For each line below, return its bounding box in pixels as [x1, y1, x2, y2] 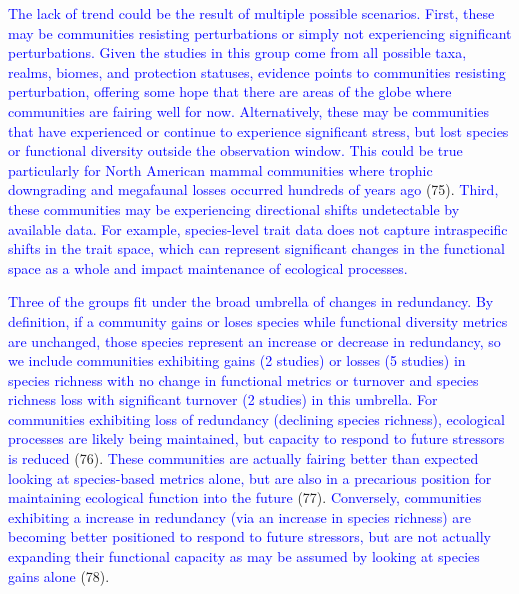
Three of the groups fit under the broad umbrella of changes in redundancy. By [8, 291, 494, 312]
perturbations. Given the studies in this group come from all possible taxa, [8, 42, 467, 63]
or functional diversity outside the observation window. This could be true [8, 140, 463, 161]
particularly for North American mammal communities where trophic [8, 159, 433, 180]
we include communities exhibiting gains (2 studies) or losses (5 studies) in [8, 350, 466, 371]
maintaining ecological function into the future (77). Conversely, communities [8, 487, 482, 508]
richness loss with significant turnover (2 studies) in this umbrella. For [8, 389, 438, 410]
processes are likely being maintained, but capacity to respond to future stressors [8, 428, 505, 449]
